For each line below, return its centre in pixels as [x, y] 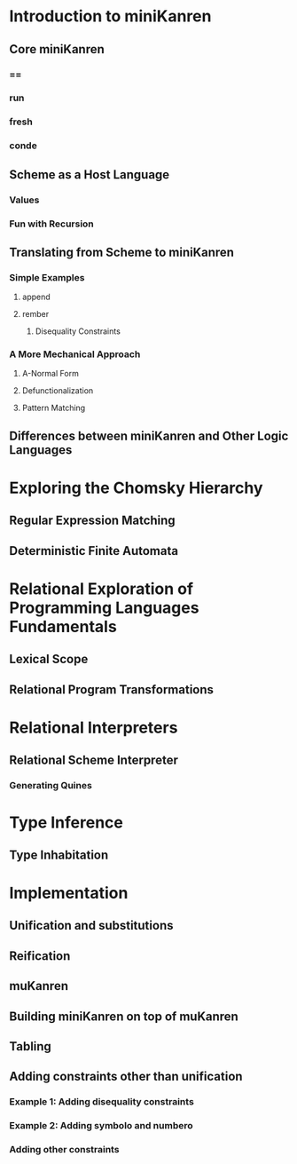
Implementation [69, 893]
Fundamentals [63, 627]
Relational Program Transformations [112, 689]
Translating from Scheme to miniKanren [122, 252]
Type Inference [66, 822]
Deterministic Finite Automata [94, 551]
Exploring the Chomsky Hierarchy [136, 488]
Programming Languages [104, 608]
